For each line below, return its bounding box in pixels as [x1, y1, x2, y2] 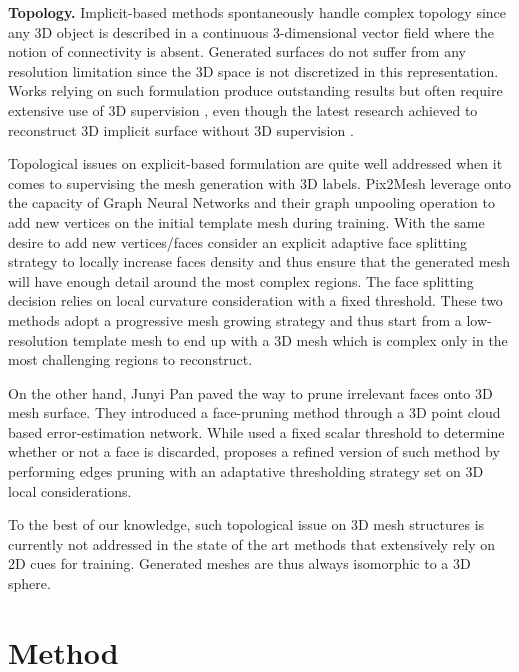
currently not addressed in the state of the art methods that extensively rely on [8, 533, 496, 554]
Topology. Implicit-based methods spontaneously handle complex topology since [8, 2, 507, 22]
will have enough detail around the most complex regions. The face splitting [8, 270, 474, 291]
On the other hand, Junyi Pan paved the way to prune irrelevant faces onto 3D [8, 382, 493, 403]
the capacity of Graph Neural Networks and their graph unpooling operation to [8, 192, 495, 213]
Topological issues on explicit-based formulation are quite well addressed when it [8, 153, 503, 174]
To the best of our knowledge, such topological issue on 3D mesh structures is [8, 514, 485, 535]
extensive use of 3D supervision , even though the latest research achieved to [8, 99, 478, 120]
